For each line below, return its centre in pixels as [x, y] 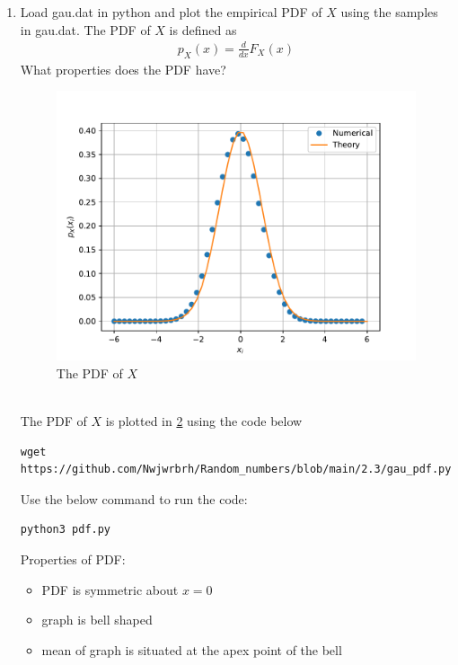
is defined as [203, 29]
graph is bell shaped [97, 620]
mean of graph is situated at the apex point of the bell [192, 649]
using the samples [389, 12]
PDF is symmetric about [110, 589]
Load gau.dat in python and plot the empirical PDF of [171, 12]
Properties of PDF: [73, 559]
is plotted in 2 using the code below [204, 421]
